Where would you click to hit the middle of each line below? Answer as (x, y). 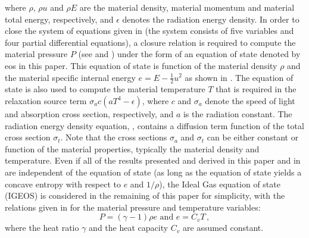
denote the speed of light (250, 100)
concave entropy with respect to (63, 184)
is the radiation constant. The (238, 113)
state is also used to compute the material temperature (105, 89)
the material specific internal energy (70, 77)
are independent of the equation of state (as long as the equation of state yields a (153, 172)
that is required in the (256, 89)
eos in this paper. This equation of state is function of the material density (141, 65)
